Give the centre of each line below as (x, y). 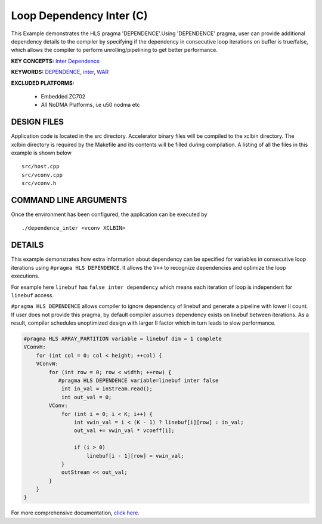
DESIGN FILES (37, 122)
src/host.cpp (41, 167)
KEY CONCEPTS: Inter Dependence (55, 61)
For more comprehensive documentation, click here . (75, 513)
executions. (25, 276)
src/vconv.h (39, 183)
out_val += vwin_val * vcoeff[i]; (124, 431)
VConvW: (47, 364)
